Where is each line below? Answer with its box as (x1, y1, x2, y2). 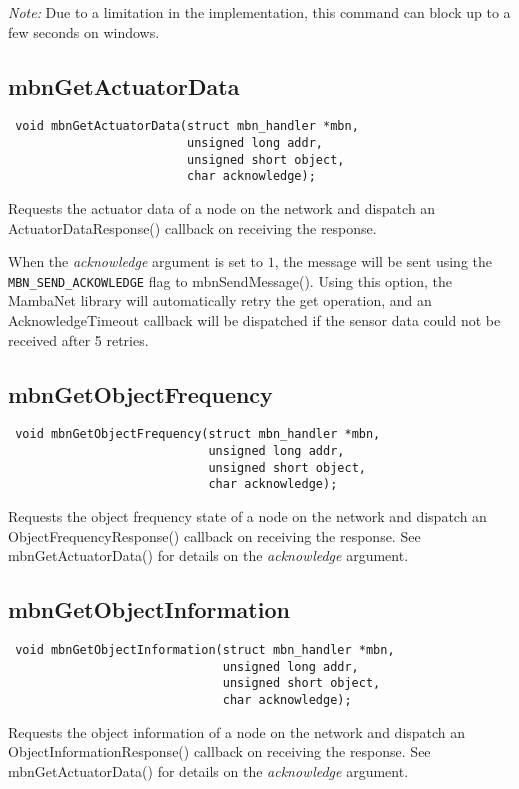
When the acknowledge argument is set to (8, 251, 264, 272)
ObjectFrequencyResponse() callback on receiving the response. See (8, 525, 421, 546)
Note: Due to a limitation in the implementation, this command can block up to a (8, 2, 511, 22)
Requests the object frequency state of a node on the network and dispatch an (8, 506, 487, 527)
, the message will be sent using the (274, 251, 492, 272)
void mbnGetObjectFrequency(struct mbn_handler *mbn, (15, 427, 381, 442)
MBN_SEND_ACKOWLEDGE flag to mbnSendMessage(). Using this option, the (8, 270, 452, 291)
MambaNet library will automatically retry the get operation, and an (8, 290, 432, 311)
